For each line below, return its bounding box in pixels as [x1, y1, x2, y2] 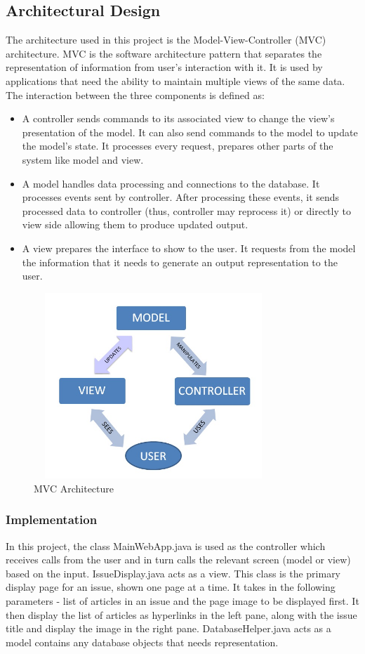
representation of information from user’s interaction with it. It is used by [6, 60, 323, 74]
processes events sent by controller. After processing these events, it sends [22, 190, 340, 204]
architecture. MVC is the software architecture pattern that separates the [6, 46, 322, 60]
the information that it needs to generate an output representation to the [22, 254, 338, 269]
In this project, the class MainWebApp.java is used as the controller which [6, 538, 326, 553]
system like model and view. [22, 152, 144, 166]
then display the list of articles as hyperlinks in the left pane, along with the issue [6, 607, 357, 622]
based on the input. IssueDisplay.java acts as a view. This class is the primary [6, 565, 341, 580]
